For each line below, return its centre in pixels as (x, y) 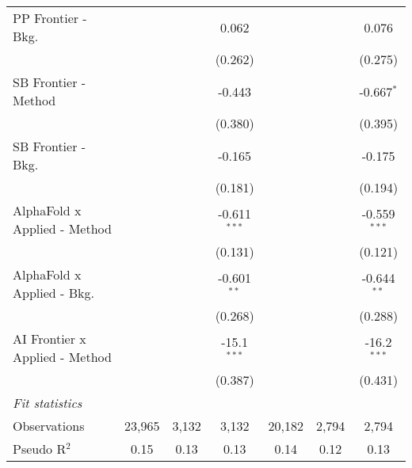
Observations (49, 426)
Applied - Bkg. (53, 293)
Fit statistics (48, 403)
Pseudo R (40, 449)
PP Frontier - (50, 18)
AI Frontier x (50, 339)
